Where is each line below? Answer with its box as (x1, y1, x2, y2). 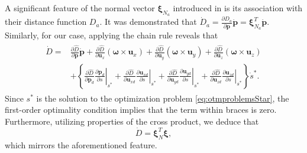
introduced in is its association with (173, 2, 303, 14)
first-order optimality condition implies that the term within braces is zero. (5, 103, 277, 116)
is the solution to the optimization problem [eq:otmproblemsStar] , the (36, 92, 289, 104)
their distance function (5, 15, 87, 28)
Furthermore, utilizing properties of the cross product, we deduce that (5, 115, 259, 128)
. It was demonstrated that (99, 15, 197, 28)
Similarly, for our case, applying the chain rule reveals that (5, 29, 218, 41)
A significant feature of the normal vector (5, 2, 155, 14)
